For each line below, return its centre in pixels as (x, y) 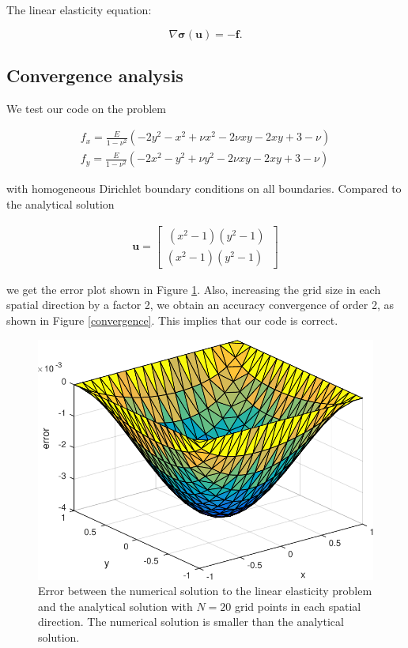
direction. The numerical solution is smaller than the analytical (191, 622)
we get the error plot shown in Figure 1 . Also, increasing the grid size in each (194, 289)
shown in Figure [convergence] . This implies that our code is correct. (172, 320)
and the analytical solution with (115, 606)
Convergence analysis (95, 75)
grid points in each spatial (298, 606)
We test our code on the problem (86, 108)
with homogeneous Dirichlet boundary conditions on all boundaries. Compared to (204, 188)
